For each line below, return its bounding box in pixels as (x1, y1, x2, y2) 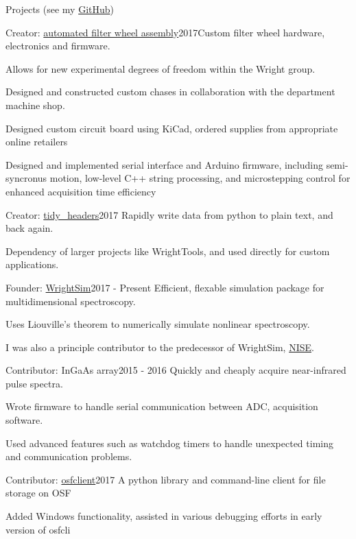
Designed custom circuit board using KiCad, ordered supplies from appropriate (5, 121, 338, 135)
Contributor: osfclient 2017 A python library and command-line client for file (5, 472, 326, 486)
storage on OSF (5, 486, 71, 500)
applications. (5, 257, 59, 272)
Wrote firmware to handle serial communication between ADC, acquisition (5, 399, 318, 414)
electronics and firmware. (5, 38, 110, 53)
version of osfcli (5, 522, 71, 536)
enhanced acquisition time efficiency (5, 184, 156, 198)
